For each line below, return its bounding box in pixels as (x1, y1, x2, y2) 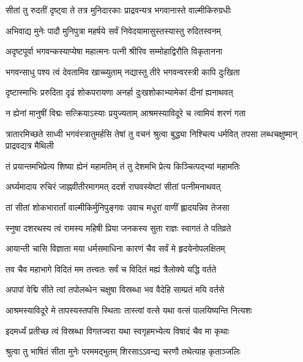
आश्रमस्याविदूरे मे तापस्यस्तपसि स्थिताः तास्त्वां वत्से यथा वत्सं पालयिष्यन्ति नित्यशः (6, 303, 252, 316)
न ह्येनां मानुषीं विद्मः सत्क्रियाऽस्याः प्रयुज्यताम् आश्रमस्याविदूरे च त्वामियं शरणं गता (6, 106, 246, 119)
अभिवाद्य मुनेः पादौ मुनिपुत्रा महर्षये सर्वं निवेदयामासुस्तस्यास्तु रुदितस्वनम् (6, 24, 221, 37)
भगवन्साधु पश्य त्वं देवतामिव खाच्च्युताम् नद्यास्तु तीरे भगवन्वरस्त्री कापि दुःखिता (6, 65, 240, 78)
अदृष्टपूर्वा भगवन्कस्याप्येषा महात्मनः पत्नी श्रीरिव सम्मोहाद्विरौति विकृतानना (6, 45, 222, 58)
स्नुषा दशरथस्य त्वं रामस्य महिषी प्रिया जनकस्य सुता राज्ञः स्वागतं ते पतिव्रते (6, 221, 231, 234)
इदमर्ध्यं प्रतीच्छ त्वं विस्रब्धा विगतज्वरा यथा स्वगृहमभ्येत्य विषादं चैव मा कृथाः (6, 324, 230, 337)
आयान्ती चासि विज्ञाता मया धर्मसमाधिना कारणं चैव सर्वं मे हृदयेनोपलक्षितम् (6, 242, 225, 255)
